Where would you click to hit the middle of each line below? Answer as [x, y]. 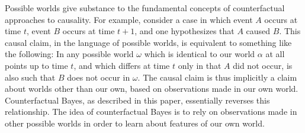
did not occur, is [263, 65]
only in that [200, 65]
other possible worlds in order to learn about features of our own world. [135, 123]
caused [258, 31]
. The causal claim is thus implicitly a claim [217, 77]
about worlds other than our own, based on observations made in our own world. [152, 89]
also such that [30, 77]
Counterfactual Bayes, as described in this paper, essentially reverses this [137, 100]
